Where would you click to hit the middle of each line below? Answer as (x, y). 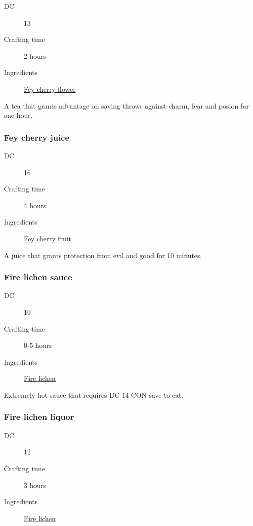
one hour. (18, 115)
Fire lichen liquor (39, 417)
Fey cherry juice (37, 137)
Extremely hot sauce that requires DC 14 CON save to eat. (94, 394)
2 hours (35, 56)
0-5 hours (38, 345)
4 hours (35, 205)
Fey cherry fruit (47, 238)
